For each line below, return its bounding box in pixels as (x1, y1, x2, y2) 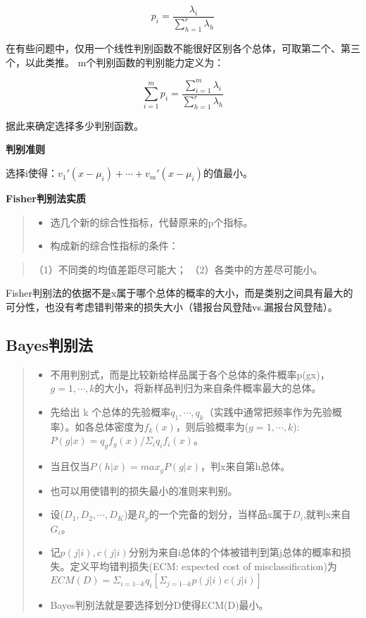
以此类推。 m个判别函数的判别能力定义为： (25, 54, 225, 69)
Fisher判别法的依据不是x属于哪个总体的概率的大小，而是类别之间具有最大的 (6, 285, 353, 300)
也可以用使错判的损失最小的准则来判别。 (50, 483, 238, 498)
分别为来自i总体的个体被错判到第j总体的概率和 (128, 545, 342, 560)
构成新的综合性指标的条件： (50, 238, 179, 253)
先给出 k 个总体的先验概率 (50, 404, 171, 419)
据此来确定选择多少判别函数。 (6, 118, 144, 132)
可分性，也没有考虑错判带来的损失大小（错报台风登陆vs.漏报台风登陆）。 (6, 299, 338, 314)
